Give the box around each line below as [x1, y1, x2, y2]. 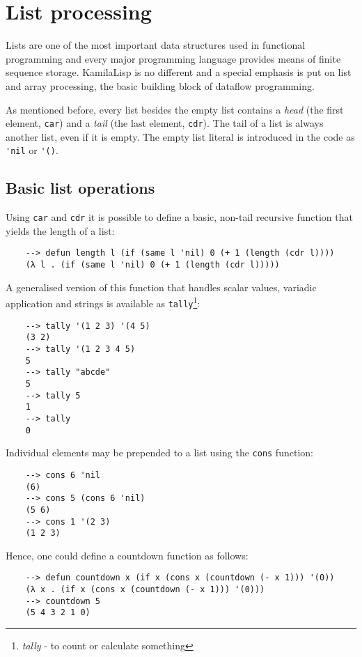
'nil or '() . [6, 143, 58, 157]
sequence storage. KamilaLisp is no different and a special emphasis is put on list [6, 65, 352, 79]
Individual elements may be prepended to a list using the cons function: [6, 445, 313, 460]
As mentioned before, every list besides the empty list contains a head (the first [6, 102, 344, 116]
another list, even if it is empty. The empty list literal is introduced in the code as [6, 129, 355, 144]
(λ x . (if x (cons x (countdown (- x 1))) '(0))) [25, 585, 265, 595]
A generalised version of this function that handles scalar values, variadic [6, 279, 317, 294]
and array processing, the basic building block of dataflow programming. [6, 78, 315, 93]
